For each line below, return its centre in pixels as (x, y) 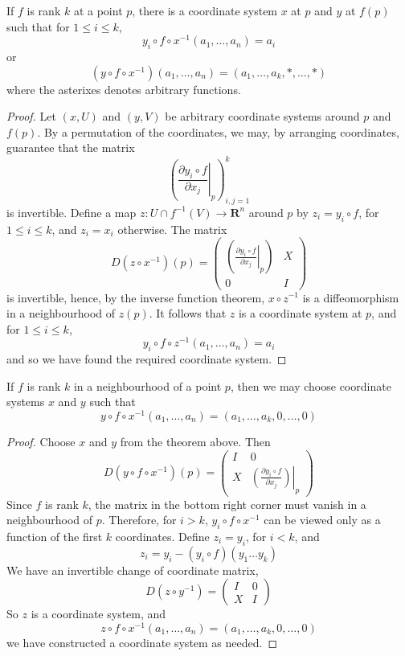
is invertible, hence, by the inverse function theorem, (136, 297)
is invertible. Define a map (72, 212)
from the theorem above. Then (195, 442)
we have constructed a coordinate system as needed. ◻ (142, 642)
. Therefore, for (139, 520)
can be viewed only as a (322, 520)
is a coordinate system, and (98, 614)
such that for (38, 26)
